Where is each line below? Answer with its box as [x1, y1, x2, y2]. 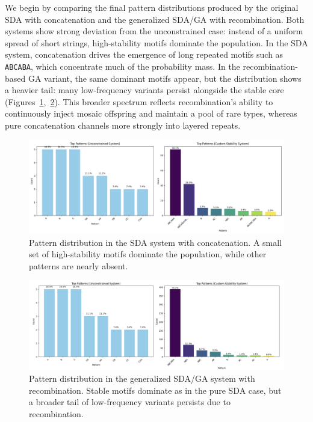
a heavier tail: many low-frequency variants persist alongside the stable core [5, 84, 284, 96]
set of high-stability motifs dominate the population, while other [29, 248, 267, 260]
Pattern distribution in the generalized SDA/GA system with [29, 372, 255, 385]
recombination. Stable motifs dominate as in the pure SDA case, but [29, 384, 282, 396]
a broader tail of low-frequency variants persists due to [29, 396, 231, 408]
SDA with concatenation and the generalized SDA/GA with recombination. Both [5, 13, 305, 25]
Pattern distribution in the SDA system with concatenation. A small [29, 236, 282, 248]
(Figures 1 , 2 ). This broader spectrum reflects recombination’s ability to [5, 95, 273, 108]
